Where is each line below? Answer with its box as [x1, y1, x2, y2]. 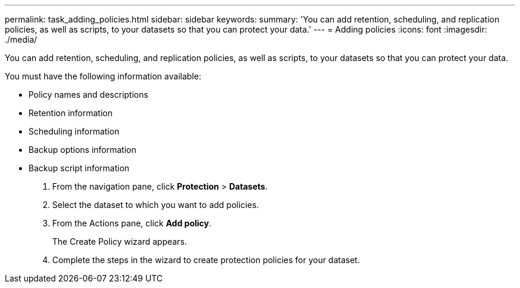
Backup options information [28, 145, 137, 155]
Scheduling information [28, 126, 119, 136]
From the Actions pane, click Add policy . [52, 218, 212, 228]
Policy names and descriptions [28, 89, 148, 100]
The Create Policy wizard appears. [52, 236, 187, 247]
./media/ [5, 34, 37, 44]
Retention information [28, 108, 113, 118]
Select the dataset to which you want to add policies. [52, 200, 259, 210]
